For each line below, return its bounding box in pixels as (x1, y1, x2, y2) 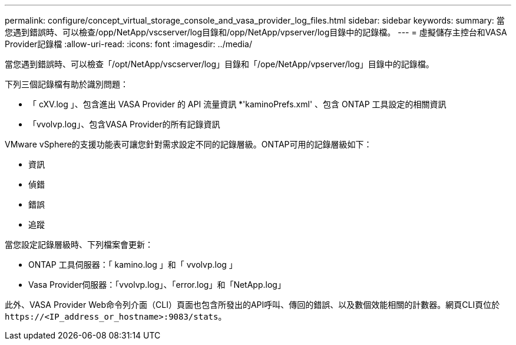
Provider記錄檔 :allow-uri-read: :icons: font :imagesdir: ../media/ (5, 39, 252, 49)
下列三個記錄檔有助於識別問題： (5, 79, 128, 89)
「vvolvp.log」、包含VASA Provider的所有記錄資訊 (28, 119, 220, 129)
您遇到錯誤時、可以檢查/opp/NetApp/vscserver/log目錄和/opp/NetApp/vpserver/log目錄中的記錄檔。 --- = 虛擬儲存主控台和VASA (5, 27, 507, 37)
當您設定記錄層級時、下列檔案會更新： (5, 239, 153, 249)
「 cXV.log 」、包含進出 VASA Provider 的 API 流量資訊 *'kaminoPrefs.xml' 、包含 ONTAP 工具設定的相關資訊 (28, 99, 446, 109)
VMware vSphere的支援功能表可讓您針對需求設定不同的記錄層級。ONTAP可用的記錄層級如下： (5, 139, 372, 149)
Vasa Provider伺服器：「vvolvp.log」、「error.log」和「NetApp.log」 (28, 280, 286, 290)
